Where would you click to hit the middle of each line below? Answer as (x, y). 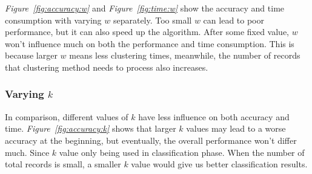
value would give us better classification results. (219, 164)
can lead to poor (234, 20)
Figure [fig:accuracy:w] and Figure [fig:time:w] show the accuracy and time (145, 8)
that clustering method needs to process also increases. (107, 67)
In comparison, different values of (67, 116)
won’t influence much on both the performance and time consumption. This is (150, 43)
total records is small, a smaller (63, 164)
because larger (31, 55)
